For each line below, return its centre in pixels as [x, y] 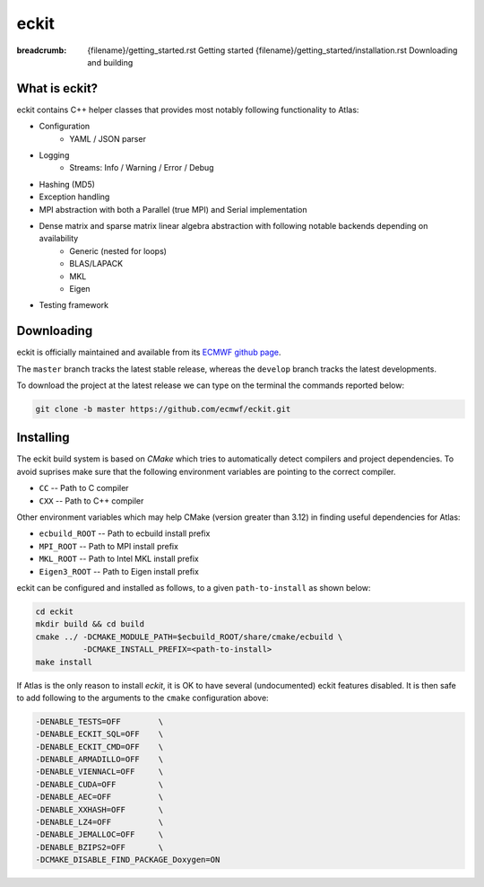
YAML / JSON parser [108, 138]
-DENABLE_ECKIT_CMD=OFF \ [99, 746]
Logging [54, 155]
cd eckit [55, 611]
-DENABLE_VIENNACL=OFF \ [99, 772]
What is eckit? [57, 88]
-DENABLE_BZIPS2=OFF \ [99, 847]
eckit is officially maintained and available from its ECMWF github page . [149, 352]
